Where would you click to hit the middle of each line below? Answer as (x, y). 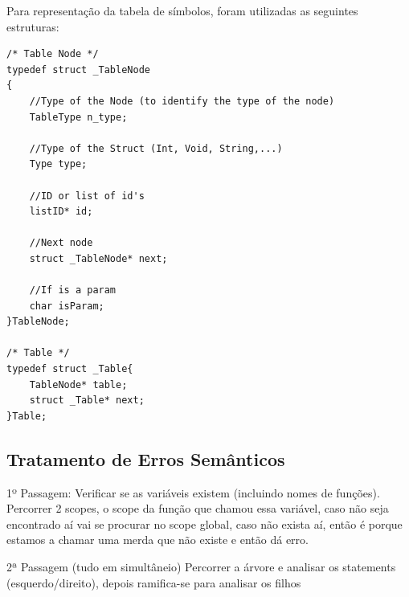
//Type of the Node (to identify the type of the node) (182, 101)
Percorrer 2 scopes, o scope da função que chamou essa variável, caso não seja (198, 508)
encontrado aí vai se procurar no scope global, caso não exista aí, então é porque (204, 523)
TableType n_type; (78, 117)
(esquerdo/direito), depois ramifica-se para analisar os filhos (154, 582)
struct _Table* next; (87, 401)
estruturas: (33, 26)
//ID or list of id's (87, 196)
